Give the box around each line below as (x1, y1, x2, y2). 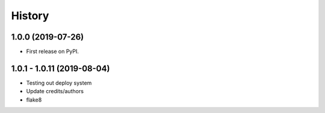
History (11, 9, 49, 22)
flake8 (26, 96, 42, 103)
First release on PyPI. (26, 48, 79, 55)
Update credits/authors (26, 88, 84, 95)
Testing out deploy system (26, 79, 92, 87)
